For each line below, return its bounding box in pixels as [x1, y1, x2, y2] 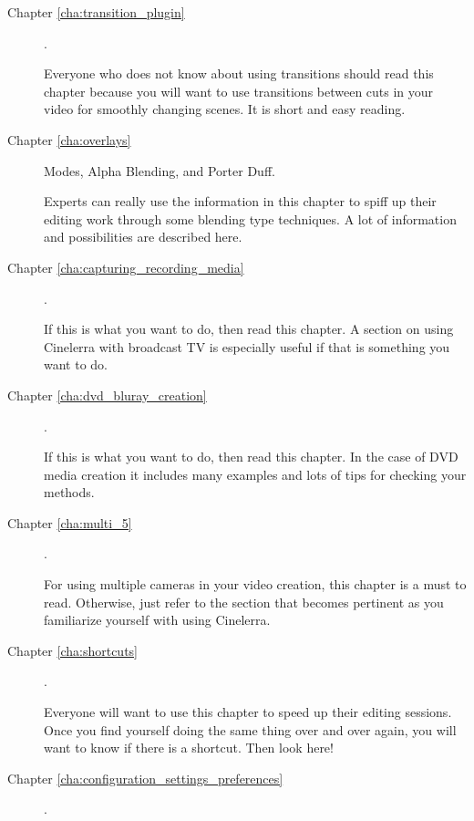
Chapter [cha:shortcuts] [7, 640, 138, 660]
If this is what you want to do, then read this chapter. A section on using [44, 319, 454, 338]
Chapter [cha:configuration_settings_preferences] [7, 768, 283, 787]
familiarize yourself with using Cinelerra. [44, 610, 271, 629]
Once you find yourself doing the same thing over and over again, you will [44, 720, 457, 739]
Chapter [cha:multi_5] [7, 513, 132, 532]
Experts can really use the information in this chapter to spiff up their [44, 192, 437, 211]
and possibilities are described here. [44, 227, 242, 246]
